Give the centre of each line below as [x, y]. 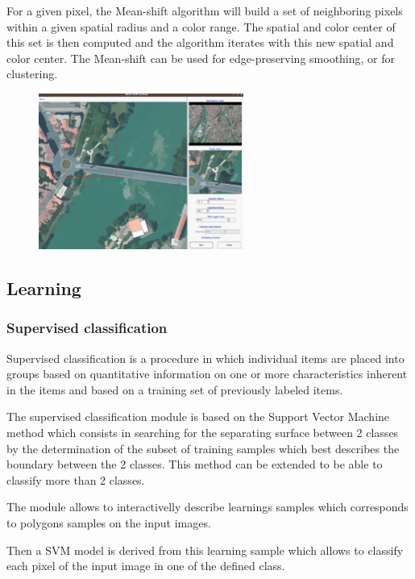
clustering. [32, 74]
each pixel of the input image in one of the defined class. [146, 566]
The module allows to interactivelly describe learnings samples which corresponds [207, 507]
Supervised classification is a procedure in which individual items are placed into [205, 358]
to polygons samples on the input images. [109, 522]
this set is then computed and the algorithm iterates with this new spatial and [200, 42]
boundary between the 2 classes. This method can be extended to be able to [195, 464]
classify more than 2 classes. [76, 479]
